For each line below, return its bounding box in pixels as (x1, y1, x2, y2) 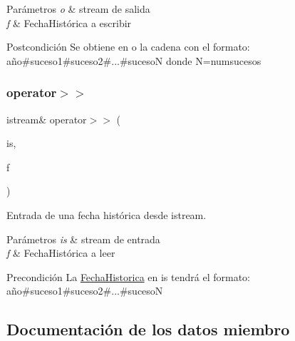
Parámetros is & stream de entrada (6, 231, 160, 246)
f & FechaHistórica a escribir (6, 15, 132, 30)
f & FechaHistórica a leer (6, 245, 115, 260)
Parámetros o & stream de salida (6, 1, 150, 16)
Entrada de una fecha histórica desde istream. (6, 207, 207, 222)
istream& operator (6, 111, 87, 126)
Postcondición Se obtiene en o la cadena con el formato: (6, 39, 250, 54)
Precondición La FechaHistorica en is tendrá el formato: (6, 269, 250, 284)
